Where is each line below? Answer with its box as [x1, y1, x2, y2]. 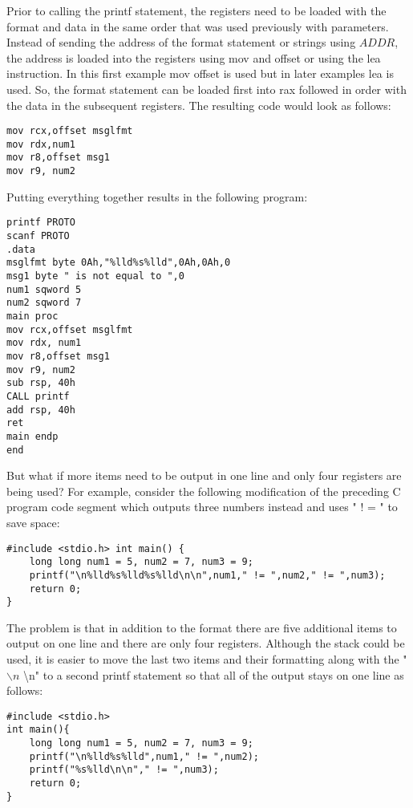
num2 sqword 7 [6, 297, 82, 309]
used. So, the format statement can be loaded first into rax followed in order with [6, 80, 407, 97]
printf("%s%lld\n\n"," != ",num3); [29, 764, 219, 776]
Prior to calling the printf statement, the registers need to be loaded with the [6, 2, 387, 18]
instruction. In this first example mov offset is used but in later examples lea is [6, 65, 394, 82]
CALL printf [6, 390, 70, 402]
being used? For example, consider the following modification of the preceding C [6, 482, 401, 499]
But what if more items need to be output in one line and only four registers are [6, 467, 402, 484]
